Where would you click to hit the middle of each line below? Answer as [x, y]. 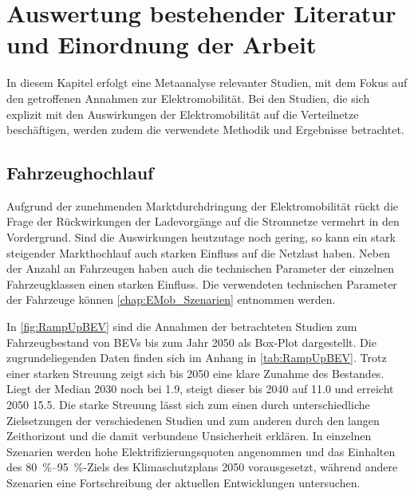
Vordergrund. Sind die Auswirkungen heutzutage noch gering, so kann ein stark [201, 237]
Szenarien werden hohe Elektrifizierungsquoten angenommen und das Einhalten [201, 451]
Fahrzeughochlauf [80, 173]
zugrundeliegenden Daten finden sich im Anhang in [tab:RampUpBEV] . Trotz [197, 358]
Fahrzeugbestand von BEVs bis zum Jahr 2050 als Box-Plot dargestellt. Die [191, 342]
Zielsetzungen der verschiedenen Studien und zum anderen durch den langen [193, 420]
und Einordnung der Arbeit [162, 44]
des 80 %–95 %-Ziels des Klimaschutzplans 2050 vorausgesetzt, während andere [202, 467]
